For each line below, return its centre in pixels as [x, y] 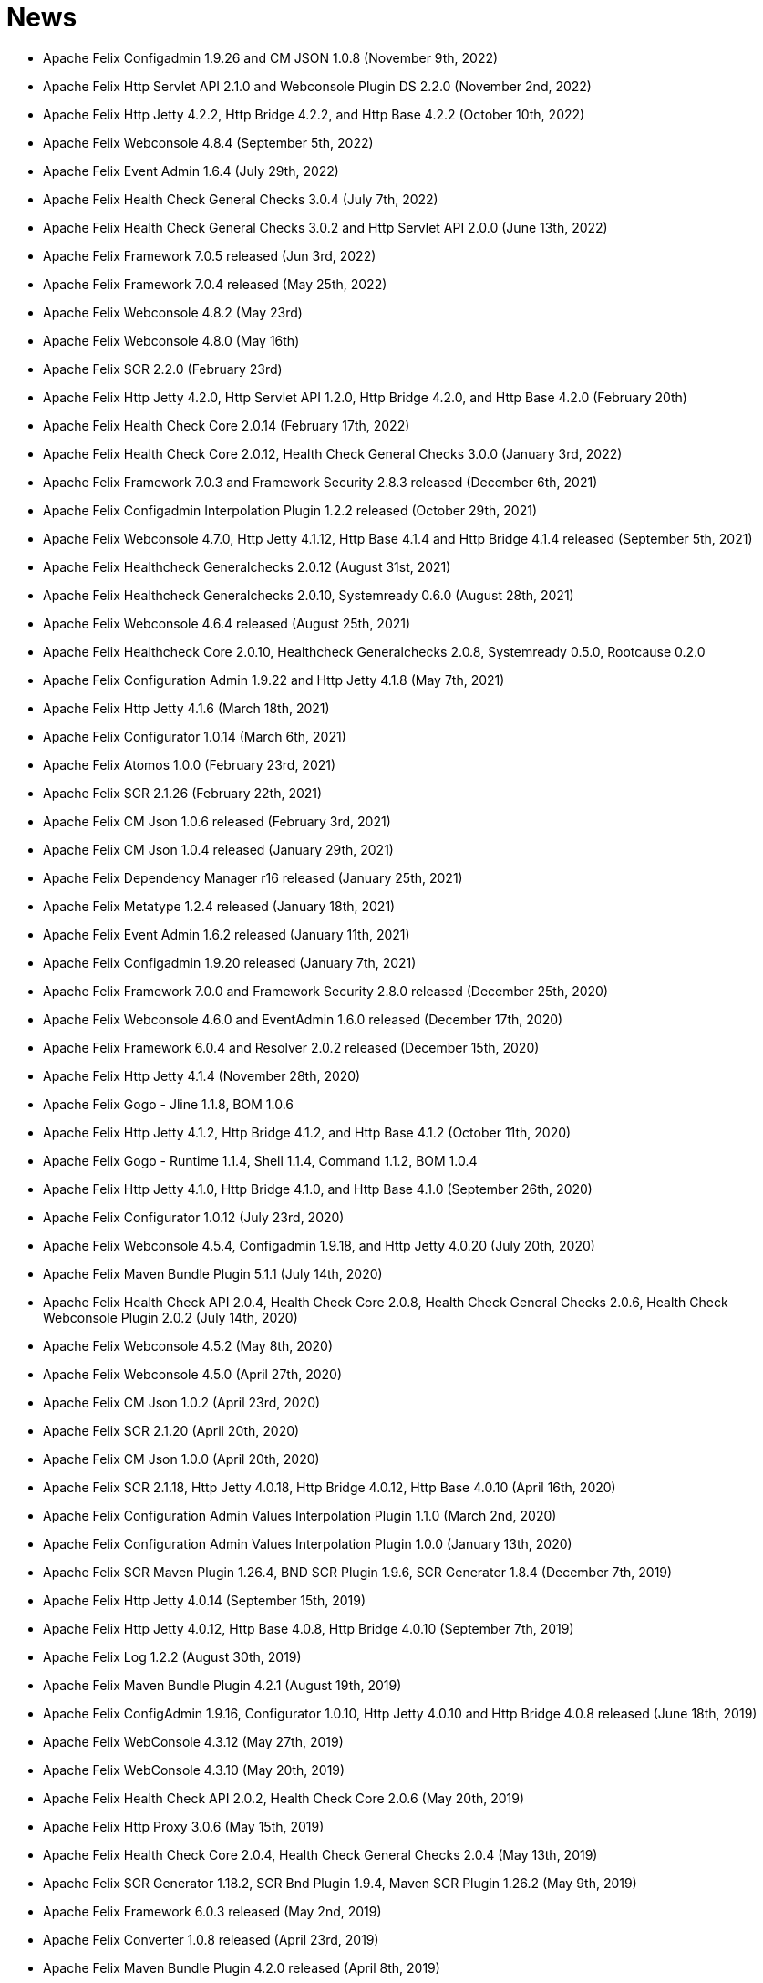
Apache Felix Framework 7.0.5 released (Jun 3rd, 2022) [210, 255]
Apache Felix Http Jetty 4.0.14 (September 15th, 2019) [205, 1600]
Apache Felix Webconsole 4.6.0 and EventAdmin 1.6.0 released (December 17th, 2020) [303, 1019]
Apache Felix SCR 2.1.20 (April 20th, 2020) [171, 1430]
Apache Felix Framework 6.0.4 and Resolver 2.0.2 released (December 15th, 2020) [291, 1047]
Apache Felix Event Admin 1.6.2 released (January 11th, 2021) [227, 934]
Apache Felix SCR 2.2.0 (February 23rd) [163, 369]
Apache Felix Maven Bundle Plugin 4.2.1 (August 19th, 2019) [222, 1685]
